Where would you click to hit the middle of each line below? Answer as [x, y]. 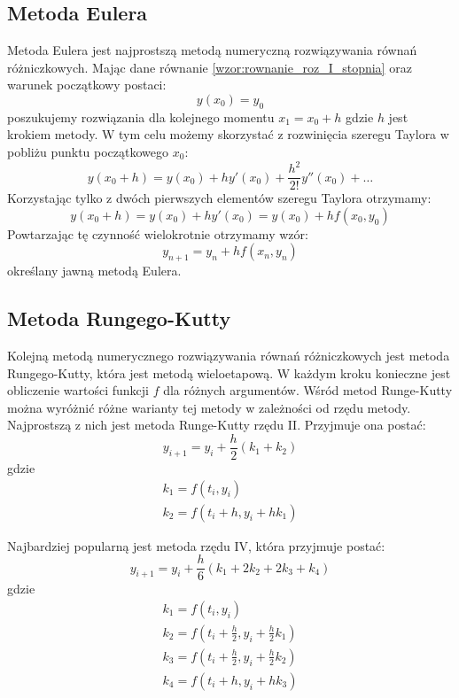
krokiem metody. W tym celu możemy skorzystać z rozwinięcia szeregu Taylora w [228, 134]
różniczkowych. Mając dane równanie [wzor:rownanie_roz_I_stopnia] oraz [210, 67]
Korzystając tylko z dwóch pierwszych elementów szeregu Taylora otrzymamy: [219, 198]
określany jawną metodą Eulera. [94, 271]
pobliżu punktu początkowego [88, 151]
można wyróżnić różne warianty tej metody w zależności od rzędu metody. [209, 407]
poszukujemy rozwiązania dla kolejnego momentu [141, 116]
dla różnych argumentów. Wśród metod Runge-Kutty [308, 390]
